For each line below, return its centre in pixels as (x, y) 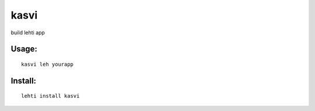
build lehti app (28, 33)
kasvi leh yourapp (48, 64)
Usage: (24, 49)
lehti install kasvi (50, 96)
